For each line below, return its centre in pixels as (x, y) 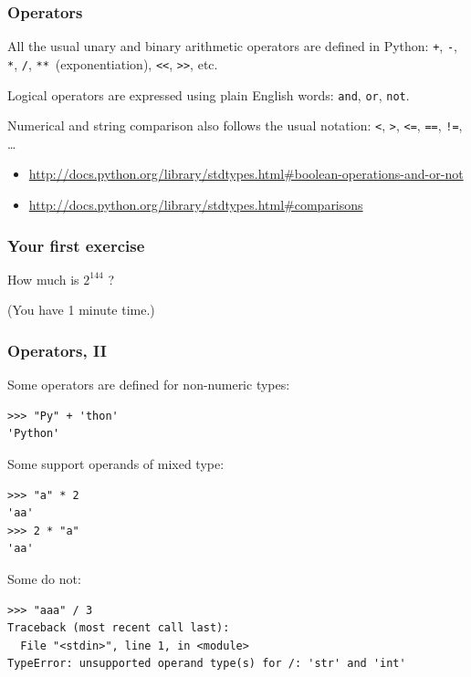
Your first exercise (76, 245)
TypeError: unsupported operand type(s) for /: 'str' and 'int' (207, 664)
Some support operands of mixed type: (116, 464)
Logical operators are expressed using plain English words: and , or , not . (209, 94)
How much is (43, 279)
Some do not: (44, 578)
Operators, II (57, 350)
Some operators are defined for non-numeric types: (149, 385)
